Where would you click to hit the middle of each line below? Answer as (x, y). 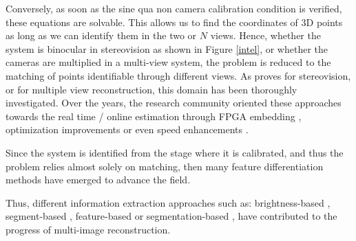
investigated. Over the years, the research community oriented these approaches (174, 103)
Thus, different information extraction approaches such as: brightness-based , (168, 202)
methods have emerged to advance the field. (98, 180)
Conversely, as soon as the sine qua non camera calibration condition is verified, (174, 8)
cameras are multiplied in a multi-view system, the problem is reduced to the (168, 62)
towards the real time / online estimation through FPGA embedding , (154, 116)
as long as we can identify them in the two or (101, 35)
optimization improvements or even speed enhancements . (127, 129)
